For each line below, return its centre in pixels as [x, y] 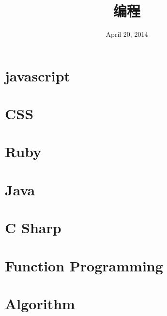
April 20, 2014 [127, 34]
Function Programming [84, 265]
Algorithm [40, 303]
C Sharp [33, 228]
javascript [38, 75]
